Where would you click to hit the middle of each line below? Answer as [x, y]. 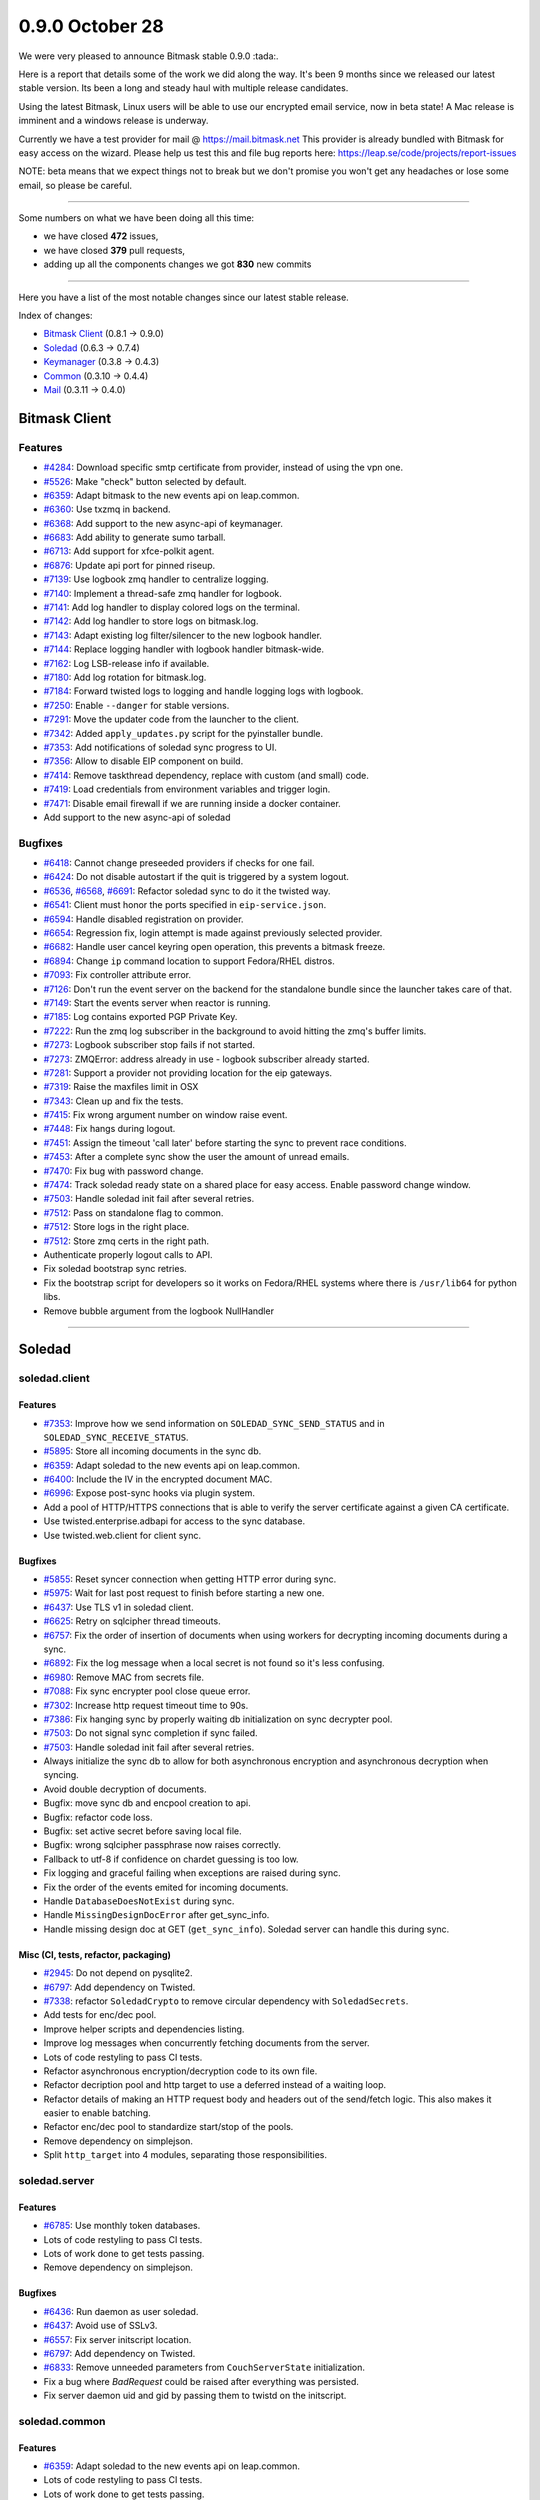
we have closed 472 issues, [101, 236]
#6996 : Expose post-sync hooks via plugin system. [149, 1493]
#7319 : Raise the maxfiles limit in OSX [121, 1087]
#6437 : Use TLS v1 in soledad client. [118, 1607]
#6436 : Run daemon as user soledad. [121, 2311]
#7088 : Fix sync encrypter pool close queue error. [147, 1691]
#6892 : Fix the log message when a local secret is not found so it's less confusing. [214, 1663]
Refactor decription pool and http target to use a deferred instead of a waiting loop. [215, 2085]
